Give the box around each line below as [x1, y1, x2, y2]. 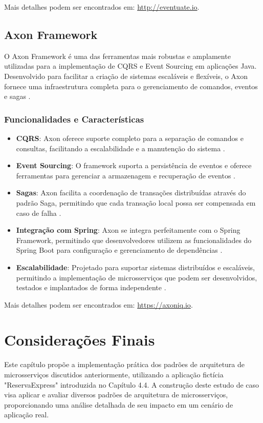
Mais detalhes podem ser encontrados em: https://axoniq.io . [4, 299, 193, 310]
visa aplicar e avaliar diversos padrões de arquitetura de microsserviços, [4, 389, 228, 400]
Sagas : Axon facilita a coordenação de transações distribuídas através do [16, 187, 246, 198]
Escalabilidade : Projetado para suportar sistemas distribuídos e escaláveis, [16, 261, 255, 272]
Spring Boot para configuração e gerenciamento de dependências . [16, 245, 223, 255]
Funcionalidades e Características [4, 112, 144, 125]
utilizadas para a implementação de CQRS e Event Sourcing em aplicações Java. [4, 61, 257, 71]
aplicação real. [4, 409, 49, 420]
